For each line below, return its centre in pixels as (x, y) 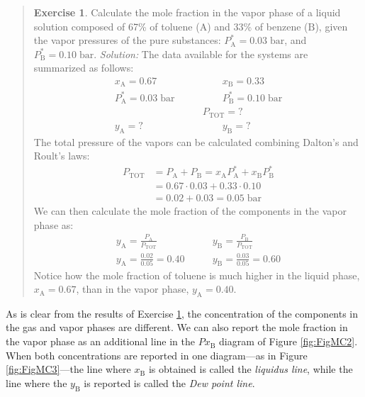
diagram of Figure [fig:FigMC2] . (288, 341)
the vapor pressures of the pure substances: (127, 40)
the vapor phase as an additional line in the (100, 341)
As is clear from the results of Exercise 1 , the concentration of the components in (182, 313)
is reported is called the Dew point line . (169, 382)
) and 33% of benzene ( (258, 26)
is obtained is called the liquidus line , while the (251, 369)
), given (331, 26)
